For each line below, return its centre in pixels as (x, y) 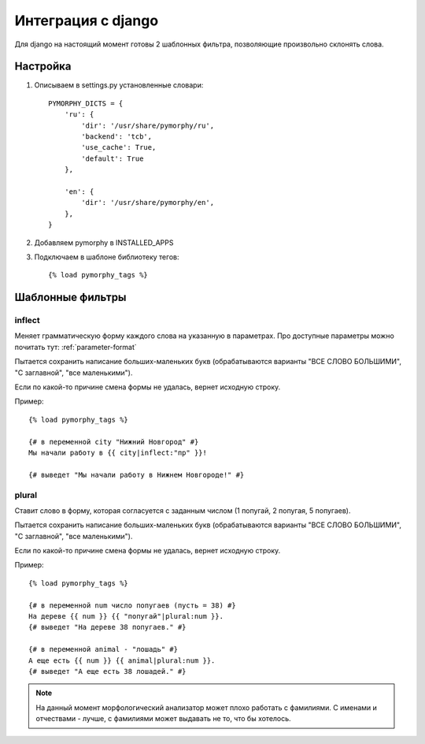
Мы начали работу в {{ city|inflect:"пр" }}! (118, 452)
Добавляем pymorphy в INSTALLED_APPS (104, 242)
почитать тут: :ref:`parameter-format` (76, 347)
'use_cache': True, (119, 147)
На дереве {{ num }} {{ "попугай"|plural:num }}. (126, 616)
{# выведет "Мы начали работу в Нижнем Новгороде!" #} (137, 474)
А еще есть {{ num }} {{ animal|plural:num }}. (122, 660)
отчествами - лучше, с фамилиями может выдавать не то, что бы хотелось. (163, 719)
